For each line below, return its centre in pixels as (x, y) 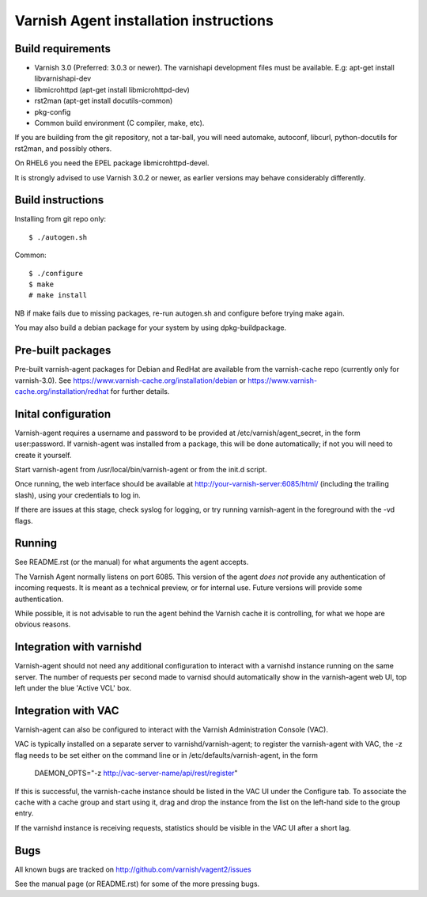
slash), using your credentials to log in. (78, 495)
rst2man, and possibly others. (63, 148)
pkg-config (53, 112)
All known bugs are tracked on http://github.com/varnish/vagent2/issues (133, 869)
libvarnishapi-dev (63, 78)
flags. (24, 520)
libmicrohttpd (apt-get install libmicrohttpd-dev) (112, 89)
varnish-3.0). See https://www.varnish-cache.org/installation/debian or (130, 380)
